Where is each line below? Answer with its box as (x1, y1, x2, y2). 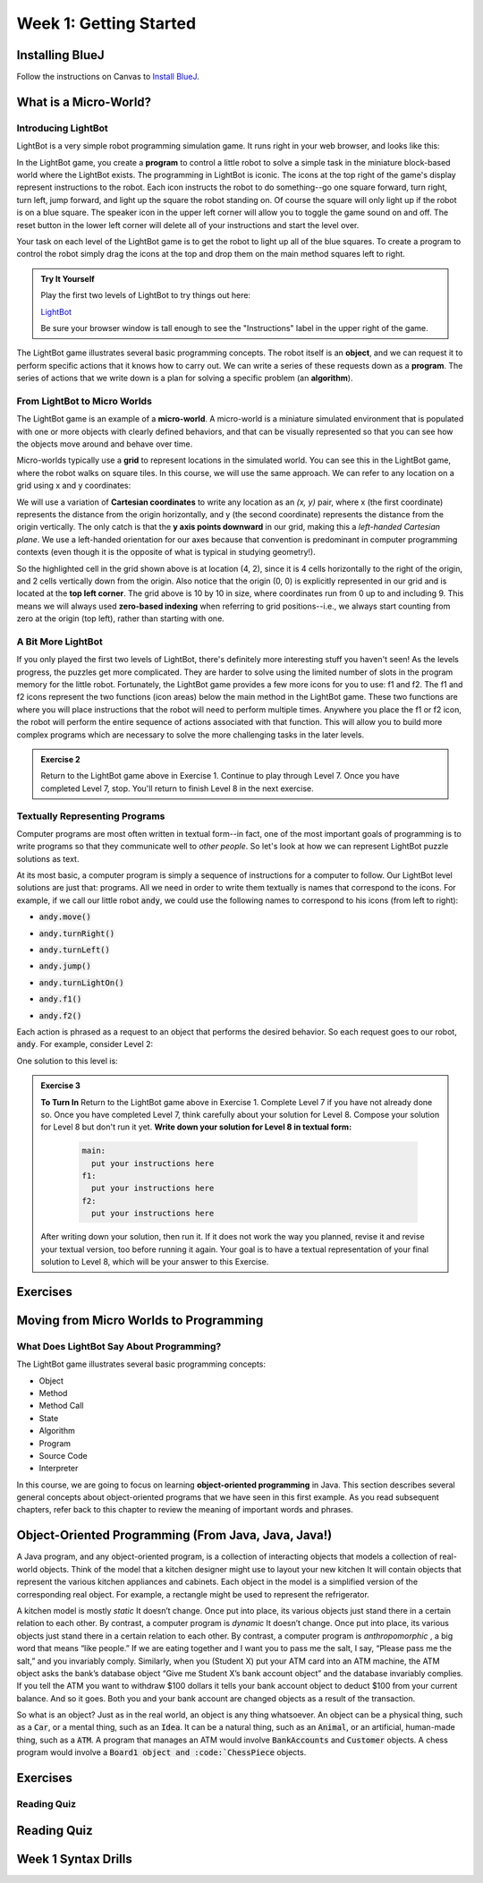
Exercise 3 (40, 1080, 80, 1091)
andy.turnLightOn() (38, 977, 124, 988)
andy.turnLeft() (38, 945, 111, 955)
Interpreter (38, 1463, 79, 1474)
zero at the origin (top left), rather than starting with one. (16, 613, 225, 624)
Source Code (38, 1450, 89, 1461)
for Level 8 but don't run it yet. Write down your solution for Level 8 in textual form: (40, 1121, 352, 1132)
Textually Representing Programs (16, 810, 165, 822)
